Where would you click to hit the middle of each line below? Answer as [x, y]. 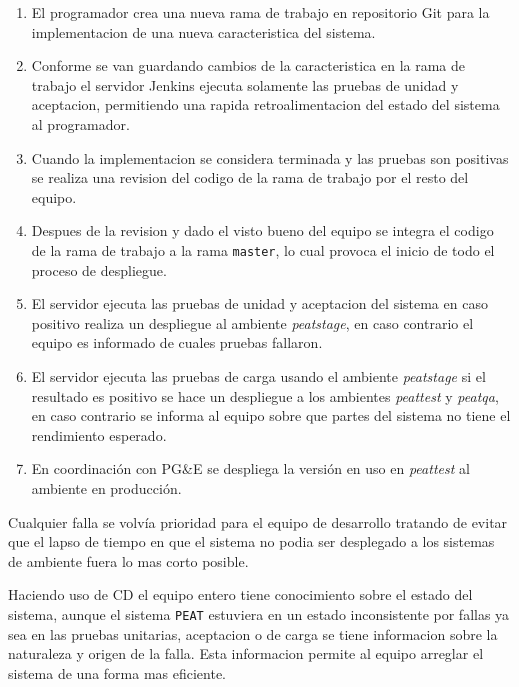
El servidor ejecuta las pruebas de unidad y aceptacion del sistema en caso [259, 303]
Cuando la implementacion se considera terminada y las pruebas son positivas [270, 157]
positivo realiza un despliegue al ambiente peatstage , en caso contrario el [252, 322]
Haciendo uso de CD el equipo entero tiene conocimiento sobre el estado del [240, 594]
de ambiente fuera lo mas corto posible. [128, 560]
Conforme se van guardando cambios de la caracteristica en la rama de [248, 65]
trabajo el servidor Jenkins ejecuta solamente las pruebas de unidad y [245, 84]
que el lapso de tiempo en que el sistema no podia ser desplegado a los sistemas [251, 541]
